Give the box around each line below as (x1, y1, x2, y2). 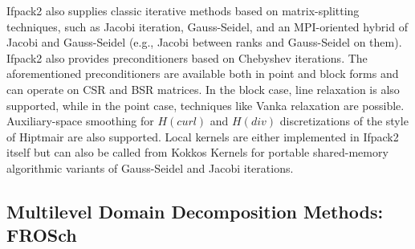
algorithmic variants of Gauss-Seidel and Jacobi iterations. (6, 159, 294, 176)
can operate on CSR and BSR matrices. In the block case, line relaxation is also (6, 80, 400, 97)
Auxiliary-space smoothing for (6, 112, 154, 129)
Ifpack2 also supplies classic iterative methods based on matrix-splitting (6, 2, 360, 18)
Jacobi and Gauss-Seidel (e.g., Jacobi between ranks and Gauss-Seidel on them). (6, 34, 402, 51)
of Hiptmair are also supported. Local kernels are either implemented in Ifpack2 (6, 128, 399, 145)
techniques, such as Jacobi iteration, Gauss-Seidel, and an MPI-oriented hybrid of (6, 18, 408, 35)
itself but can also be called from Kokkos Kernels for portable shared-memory (6, 144, 389, 161)
